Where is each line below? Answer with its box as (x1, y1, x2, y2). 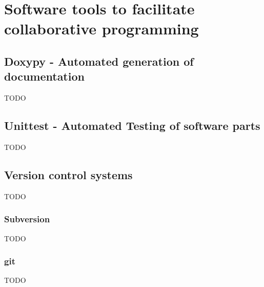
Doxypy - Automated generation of (4, 53, 194, 69)
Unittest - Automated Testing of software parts (4, 118, 260, 133)
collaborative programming (4, 18, 199, 39)
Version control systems (4, 166, 133, 182)
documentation (4, 68, 85, 84)
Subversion (4, 213, 50, 225)
